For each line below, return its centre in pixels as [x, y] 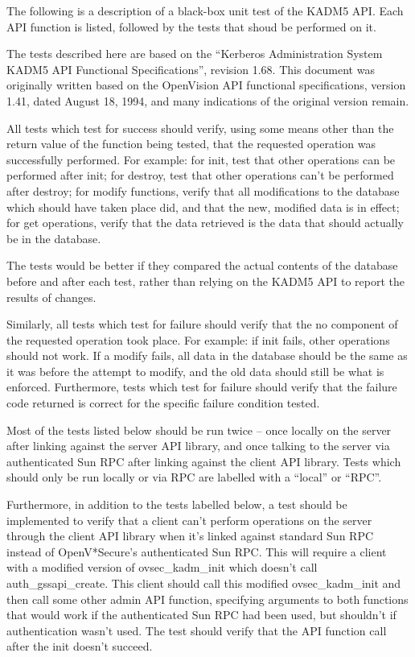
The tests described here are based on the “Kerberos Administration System [195, 54]
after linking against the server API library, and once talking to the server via [198, 446]
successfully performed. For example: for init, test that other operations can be [201, 159]
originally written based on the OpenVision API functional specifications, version [206, 85]
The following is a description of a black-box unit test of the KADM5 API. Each [205, 10]
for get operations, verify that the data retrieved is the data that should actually [205, 223]
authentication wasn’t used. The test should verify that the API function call [197, 630]
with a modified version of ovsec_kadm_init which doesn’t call [162, 567]
